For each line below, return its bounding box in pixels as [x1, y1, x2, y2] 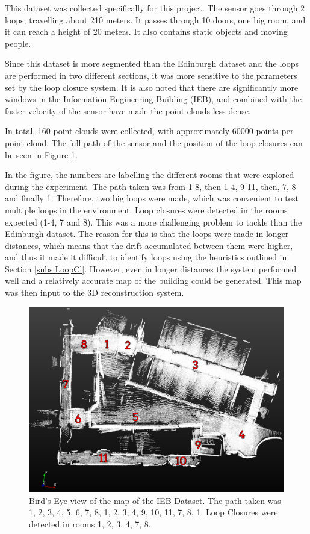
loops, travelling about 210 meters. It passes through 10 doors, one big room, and [5, 13, 306, 26]
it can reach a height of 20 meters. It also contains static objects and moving [5, 25, 288, 38]
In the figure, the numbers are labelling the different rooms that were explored [5, 168, 294, 181]
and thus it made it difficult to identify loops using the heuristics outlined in [5, 251, 287, 263]
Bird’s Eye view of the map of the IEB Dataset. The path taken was [29, 494, 281, 506]
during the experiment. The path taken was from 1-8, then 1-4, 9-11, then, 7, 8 [5, 180, 296, 192]
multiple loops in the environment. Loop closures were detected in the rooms [5, 203, 288, 216]
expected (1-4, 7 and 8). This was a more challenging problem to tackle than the [5, 215, 302, 228]
